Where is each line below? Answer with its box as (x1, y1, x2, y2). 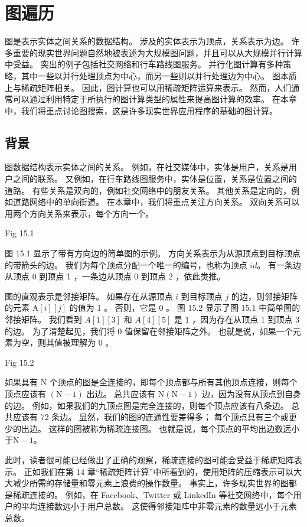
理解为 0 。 (70, 336, 114, 349)
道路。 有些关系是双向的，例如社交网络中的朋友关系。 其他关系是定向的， (5, 184, 292, 196)
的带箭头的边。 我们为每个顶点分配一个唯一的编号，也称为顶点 (5, 258, 247, 271)
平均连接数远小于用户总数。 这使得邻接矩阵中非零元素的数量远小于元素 (21, 500, 297, 512)
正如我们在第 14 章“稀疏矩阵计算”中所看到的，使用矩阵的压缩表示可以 (24, 465, 294, 477)
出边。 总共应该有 (86, 387, 156, 399)
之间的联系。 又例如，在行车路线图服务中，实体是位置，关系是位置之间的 (12, 173, 297, 185)
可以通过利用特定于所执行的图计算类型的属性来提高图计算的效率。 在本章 (12, 93, 297, 105)
